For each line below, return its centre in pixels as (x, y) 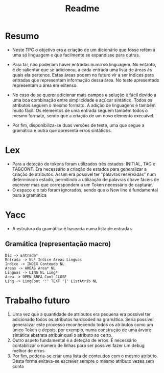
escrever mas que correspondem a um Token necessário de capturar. (82, 185)
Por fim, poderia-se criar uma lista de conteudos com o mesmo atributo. (85, 356)
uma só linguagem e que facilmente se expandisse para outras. (76, 55)
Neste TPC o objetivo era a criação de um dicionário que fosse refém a (84, 50)
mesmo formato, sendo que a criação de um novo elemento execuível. (83, 115)
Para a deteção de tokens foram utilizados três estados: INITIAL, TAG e (84, 164)
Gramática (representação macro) (58, 244)
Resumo (22, 36)
